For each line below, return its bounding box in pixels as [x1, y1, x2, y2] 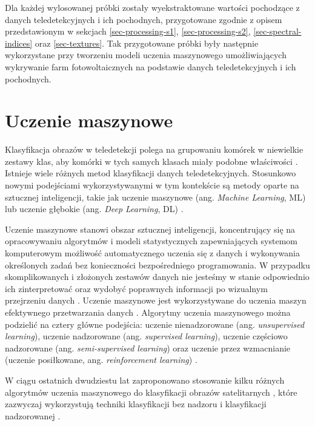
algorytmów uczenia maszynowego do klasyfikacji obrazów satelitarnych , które [5, 385, 297, 398]
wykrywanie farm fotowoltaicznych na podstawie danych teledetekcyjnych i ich [5, 60, 296, 73]
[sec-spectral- [253, 25, 302, 38]
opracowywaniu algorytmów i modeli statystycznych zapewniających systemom [5, 235, 297, 247]
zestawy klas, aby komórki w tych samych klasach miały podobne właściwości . [5, 155, 298, 167]
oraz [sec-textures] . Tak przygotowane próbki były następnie [35, 36, 259, 49]
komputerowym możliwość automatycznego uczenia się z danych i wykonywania [5, 247, 300, 259]
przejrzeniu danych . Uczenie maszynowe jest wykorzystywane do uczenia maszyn [5, 294, 307, 307]
